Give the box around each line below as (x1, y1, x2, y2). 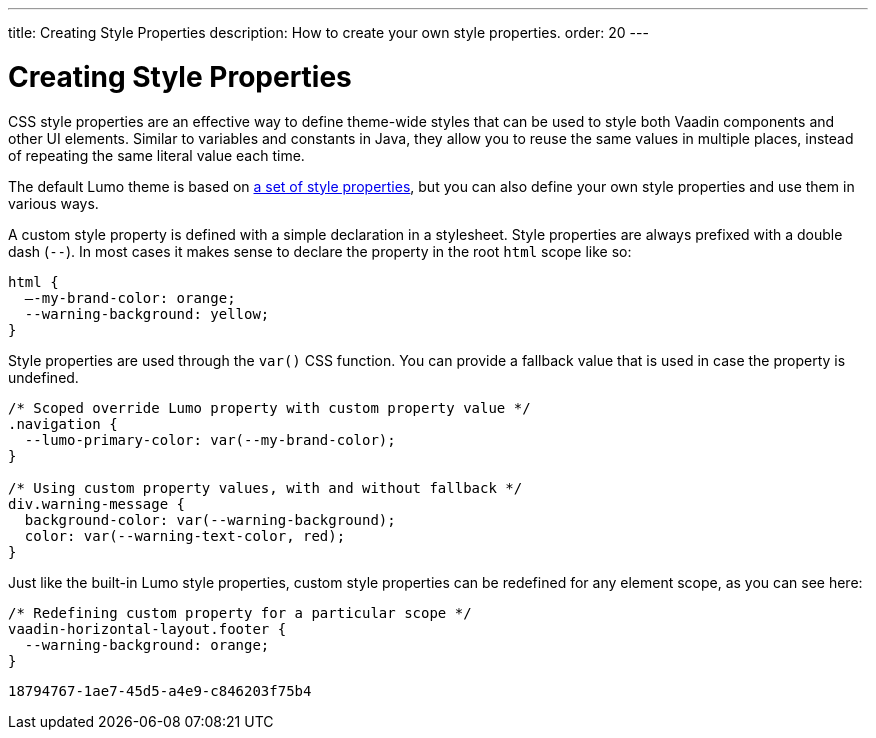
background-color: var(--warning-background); (24, 511, 396, 528)
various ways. (8, 194, 99, 212)
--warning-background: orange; (24, 636, 270, 653)
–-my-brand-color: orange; (24, 289, 236, 306)
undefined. (8, 368, 79, 386)
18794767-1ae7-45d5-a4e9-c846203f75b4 (8, 682, 312, 699)
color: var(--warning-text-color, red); (24, 527, 346, 544)
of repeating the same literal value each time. (8, 146, 305, 164)
